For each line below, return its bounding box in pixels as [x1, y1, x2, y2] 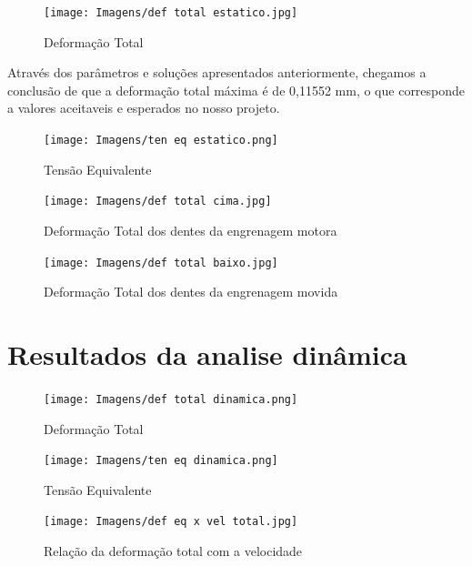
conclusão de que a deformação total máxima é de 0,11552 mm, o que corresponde [7, 80, 466, 99]
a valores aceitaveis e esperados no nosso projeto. [7, 98, 280, 117]
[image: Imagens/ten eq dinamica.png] [44, 454, 278, 468]
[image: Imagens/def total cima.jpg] [44, 195, 272, 208]
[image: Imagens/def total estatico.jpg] [44, 6, 298, 19]
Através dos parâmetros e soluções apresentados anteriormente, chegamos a [7, 63, 427, 82]
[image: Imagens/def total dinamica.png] [44, 392, 298, 406]
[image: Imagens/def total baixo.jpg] [44, 256, 278, 269]
